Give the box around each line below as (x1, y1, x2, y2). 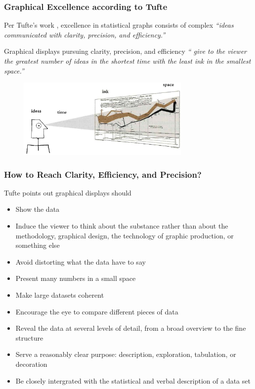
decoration (15, 359, 47, 369)
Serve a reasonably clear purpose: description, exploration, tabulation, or (15, 349, 236, 359)
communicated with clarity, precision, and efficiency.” (4, 29, 166, 39)
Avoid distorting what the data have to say (15, 256, 146, 267)
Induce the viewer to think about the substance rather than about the (15, 221, 228, 231)
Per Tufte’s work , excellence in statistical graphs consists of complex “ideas (4, 20, 234, 30)
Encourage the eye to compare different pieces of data (15, 306, 178, 316)
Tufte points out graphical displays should (4, 187, 131, 197)
